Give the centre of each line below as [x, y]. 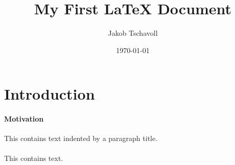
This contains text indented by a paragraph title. [81, 138]
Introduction [50, 94]
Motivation [24, 119]
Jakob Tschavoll [133, 33]
